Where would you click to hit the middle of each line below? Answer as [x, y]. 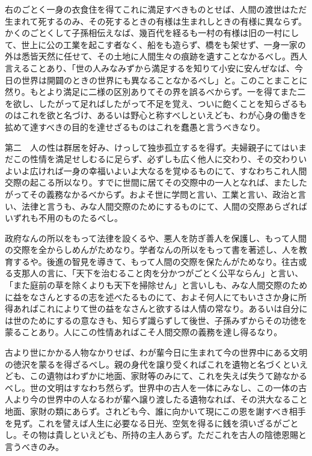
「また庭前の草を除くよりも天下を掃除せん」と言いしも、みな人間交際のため [156, 285]
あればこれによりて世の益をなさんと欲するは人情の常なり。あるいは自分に [160, 309]
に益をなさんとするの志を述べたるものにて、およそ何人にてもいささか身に [151, 296]
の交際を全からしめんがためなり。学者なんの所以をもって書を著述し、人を [152, 250]
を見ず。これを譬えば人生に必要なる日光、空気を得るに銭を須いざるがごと [152, 423]
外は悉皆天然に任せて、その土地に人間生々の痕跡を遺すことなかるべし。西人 [156, 56]
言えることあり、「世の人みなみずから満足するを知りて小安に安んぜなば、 [150, 68]
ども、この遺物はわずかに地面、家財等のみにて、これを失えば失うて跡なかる [156, 376]
